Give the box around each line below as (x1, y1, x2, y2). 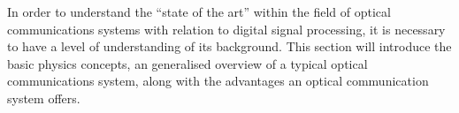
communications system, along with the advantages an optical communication (7, 72, 429, 90)
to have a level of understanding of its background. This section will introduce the (7, 37, 452, 56)
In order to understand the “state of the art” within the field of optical (7, 3, 391, 20)
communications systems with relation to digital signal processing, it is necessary (7, 19, 446, 38)
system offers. (7, 88, 80, 107)
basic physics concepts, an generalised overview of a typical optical (7, 54, 368, 72)
